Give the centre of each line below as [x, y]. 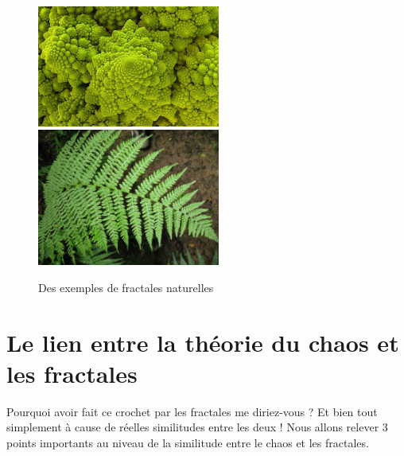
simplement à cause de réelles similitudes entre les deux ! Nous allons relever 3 [197, 427]
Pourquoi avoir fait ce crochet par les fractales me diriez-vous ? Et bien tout [192, 411]
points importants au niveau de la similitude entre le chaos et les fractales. [188, 443]
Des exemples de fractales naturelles [126, 287]
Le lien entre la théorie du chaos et [203, 342]
